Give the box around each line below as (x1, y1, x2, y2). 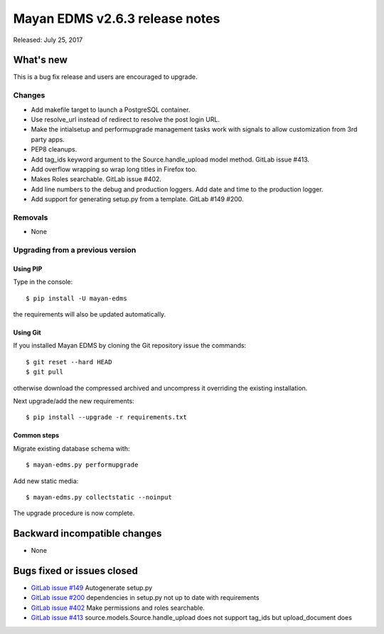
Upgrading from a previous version (13, 245, 137, 255)
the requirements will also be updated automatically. (13, 310, 166, 318)
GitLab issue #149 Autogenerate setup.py (31, 583, 153, 592)
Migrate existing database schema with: (13, 444, 130, 453)
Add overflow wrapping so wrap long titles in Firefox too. (31, 164, 198, 174)
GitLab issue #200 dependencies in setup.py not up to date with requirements (31, 593, 260, 602)
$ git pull (26, 368, 64, 376)
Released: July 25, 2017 (13, 36, 83, 44)
